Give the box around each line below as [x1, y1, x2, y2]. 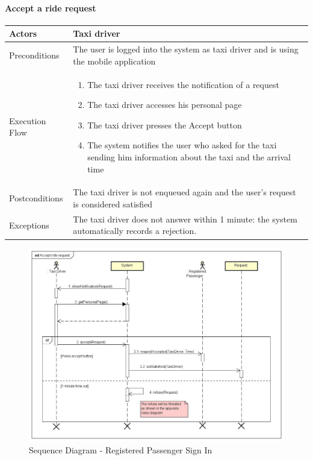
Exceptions [9, 218, 49, 231]
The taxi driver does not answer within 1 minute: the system [73, 212, 297, 225]
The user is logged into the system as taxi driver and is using [73, 43, 299, 55]
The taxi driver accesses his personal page [87, 98, 242, 111]
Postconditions [9, 192, 63, 204]
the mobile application [73, 54, 156, 67]
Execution [9, 114, 46, 127]
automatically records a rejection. [73, 224, 197, 237]
